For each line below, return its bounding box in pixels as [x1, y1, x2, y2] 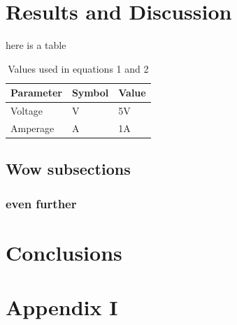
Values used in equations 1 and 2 [8, 61, 149, 75]
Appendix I [6, 293, 118, 322]
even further [6, 194, 77, 212]
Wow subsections [6, 158, 131, 180]
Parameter [10, 85, 62, 100]
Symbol [71, 85, 109, 100]
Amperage [10, 121, 55, 135]
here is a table [6, 38, 66, 52]
